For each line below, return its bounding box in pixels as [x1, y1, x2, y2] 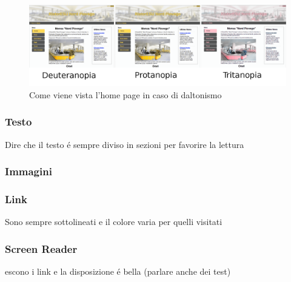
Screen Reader [5, 241, 78, 256]
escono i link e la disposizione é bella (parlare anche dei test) [5, 265, 231, 278]
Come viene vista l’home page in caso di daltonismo [29, 88, 222, 101]
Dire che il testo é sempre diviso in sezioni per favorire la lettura [5, 138, 244, 150]
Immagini [5, 164, 52, 179]
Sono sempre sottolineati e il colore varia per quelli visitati [5, 215, 222, 228]
